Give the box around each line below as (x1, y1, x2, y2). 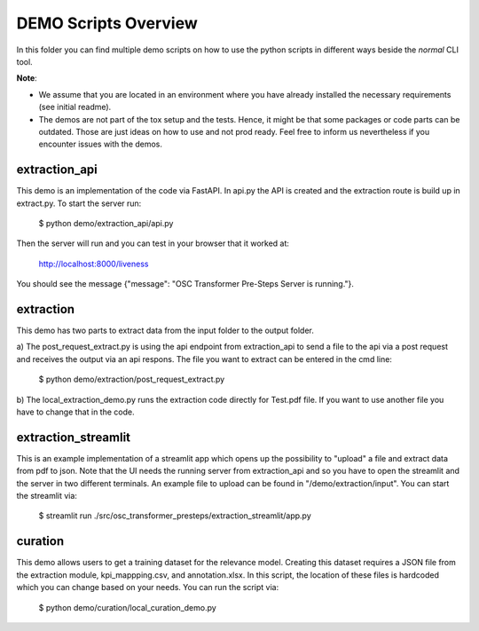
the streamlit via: (16, 491, 77, 501)
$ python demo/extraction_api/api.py (38, 217, 174, 228)
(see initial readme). (38, 102, 112, 113)
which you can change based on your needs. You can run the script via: (16, 582, 279, 593)
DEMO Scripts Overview (16, 13, 199, 33)
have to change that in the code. (16, 406, 135, 417)
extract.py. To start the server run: (16, 198, 142, 209)
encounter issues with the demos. (38, 138, 163, 150)
